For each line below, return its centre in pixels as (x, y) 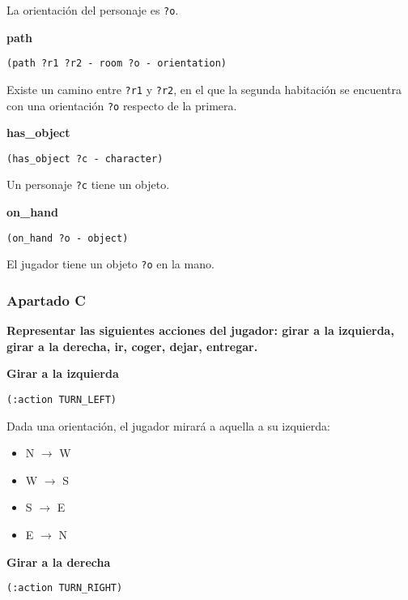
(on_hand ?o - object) (68, 238)
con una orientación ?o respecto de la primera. (122, 105)
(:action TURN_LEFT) (62, 400)
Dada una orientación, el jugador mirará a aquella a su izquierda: (168, 425)
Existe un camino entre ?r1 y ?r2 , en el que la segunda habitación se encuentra (204, 89)
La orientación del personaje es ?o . (93, 10)
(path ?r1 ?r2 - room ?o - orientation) (117, 64)
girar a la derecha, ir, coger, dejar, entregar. (132, 346)
